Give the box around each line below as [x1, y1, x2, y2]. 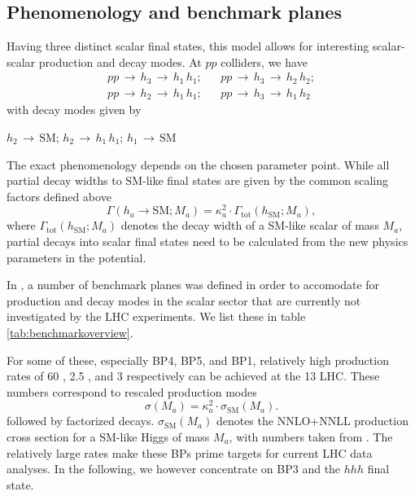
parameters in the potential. [7, 248, 146, 266]
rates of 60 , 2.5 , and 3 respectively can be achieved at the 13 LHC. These [7, 367, 380, 384]
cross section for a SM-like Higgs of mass [7, 428, 210, 446]
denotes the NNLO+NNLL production [216, 412, 408, 429]
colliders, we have [221, 53, 308, 70]
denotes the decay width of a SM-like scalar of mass [120, 217, 379, 234]
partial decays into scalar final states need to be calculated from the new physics [7, 233, 408, 249]
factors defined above [7, 187, 111, 204]
